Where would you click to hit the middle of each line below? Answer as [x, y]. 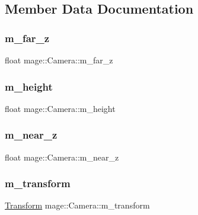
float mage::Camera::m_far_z [59, 60]
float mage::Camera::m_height [60, 108]
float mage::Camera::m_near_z [62, 157]
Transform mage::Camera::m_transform [77, 205]
